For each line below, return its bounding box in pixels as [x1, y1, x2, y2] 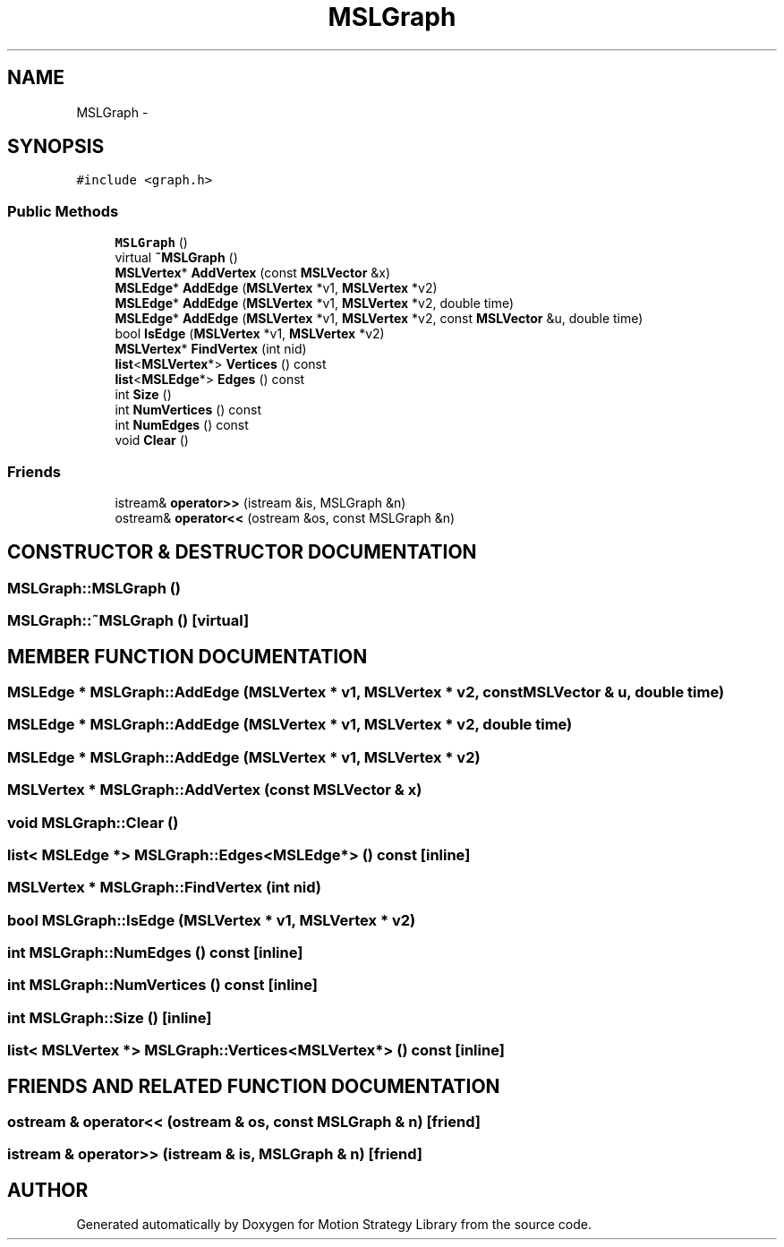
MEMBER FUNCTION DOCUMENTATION [7, 645, 368, 668]
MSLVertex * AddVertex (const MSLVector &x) [115, 265, 391, 281]
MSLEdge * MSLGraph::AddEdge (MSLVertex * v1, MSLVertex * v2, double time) [7, 715, 573, 734]
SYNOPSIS [7, 135, 105, 158]
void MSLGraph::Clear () [7, 813, 179, 832]
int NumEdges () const [115, 417, 249, 433]
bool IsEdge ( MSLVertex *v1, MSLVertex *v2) [115, 326, 385, 342]
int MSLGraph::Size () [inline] [7, 1008, 212, 1027]
